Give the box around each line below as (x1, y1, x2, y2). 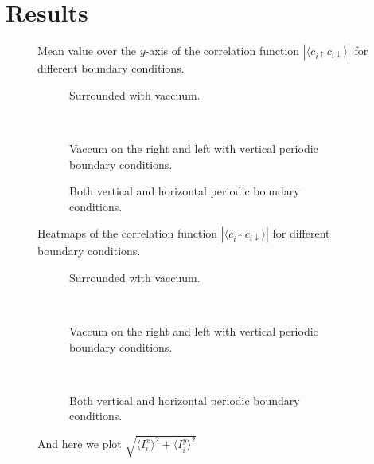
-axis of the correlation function (145, 42, 300, 59)
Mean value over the (37, 42, 137, 59)
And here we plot (37, 435, 122, 452)
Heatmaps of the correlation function (37, 225, 218, 242)
